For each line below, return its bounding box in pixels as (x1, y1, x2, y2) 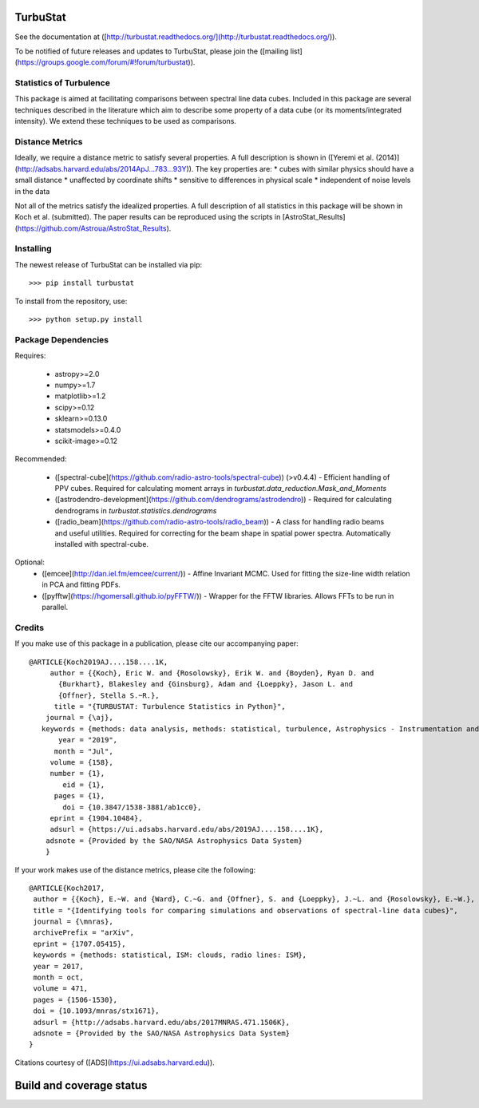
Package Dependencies (14, 334, 109, 345)
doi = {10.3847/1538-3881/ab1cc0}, (62, 802, 202, 812)
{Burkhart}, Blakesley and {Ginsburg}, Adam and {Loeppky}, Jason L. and (58, 679, 354, 689)
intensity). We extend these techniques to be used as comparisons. (14, 117, 237, 126)
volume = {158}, (49, 758, 113, 767)
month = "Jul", (53, 746, 113, 756)
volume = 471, (33, 984, 89, 993)
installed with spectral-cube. (54, 540, 149, 549)
